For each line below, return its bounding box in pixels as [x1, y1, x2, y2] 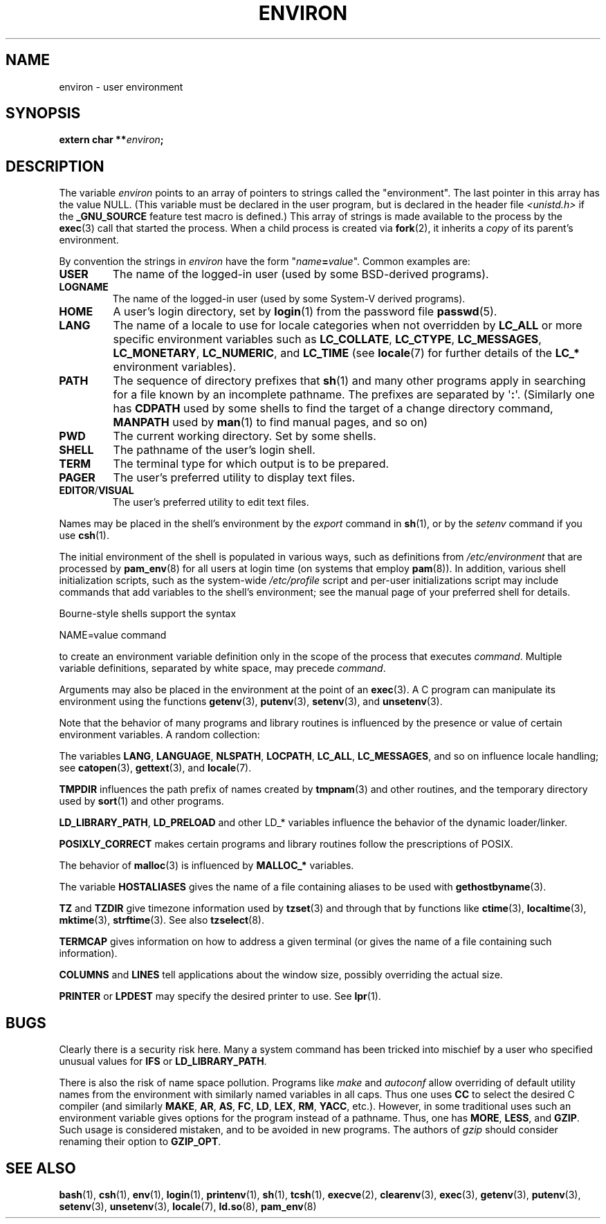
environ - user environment [59, 80, 183, 93]
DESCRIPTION [6, 157, 104, 175]
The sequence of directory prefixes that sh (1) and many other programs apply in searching [113, 374, 586, 388]
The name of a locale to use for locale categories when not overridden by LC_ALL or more [113, 318, 582, 333]
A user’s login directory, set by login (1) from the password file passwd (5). [113, 304, 497, 319]
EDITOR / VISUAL [59, 484, 134, 497]
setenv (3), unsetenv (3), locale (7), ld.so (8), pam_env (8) [59, 1200, 317, 1212]
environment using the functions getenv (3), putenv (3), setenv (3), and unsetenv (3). [59, 695, 443, 708]
